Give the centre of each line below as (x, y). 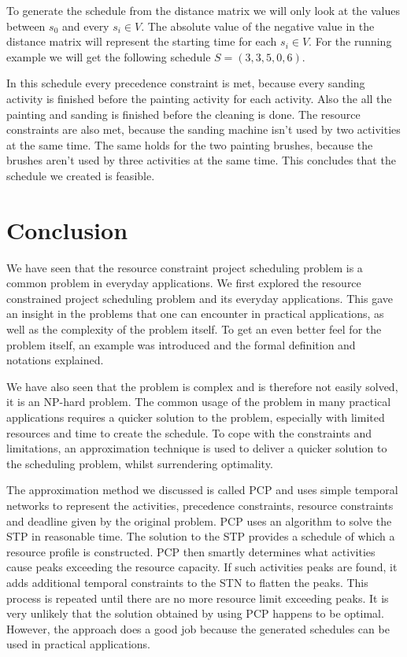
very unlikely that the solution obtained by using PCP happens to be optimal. (195, 613)
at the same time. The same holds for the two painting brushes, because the (190, 144)
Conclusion (67, 229)
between (26, 26)
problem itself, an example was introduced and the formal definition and (181, 344)
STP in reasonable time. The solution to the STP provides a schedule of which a (201, 536)
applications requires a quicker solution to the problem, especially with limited (196, 417)
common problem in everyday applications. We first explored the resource (184, 283)
